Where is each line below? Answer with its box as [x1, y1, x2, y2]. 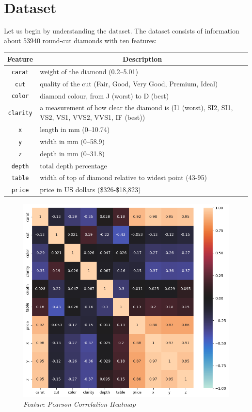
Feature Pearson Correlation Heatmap [23, 398, 136, 409]
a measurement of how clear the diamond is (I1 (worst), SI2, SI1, [40, 102, 233, 113]
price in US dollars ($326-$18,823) [40, 184, 141, 195]
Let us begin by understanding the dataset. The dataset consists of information [4, 26, 239, 36]
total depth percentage [40, 160, 107, 170]
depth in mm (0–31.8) [40, 148, 105, 158]
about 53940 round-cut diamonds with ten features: [4, 35, 157, 45]
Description [123, 53, 162, 64]
